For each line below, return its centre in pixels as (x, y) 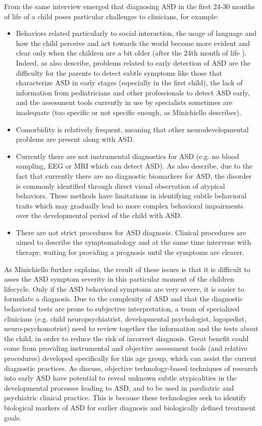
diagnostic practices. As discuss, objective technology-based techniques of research (131, 368)
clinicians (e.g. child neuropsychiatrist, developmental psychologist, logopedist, (125, 318)
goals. (13, 417)
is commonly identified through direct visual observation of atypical (120, 185)
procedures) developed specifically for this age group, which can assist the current (130, 358)
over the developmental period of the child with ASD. (99, 215)
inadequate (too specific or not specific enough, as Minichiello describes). (128, 112)
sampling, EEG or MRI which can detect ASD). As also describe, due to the (134, 166)
